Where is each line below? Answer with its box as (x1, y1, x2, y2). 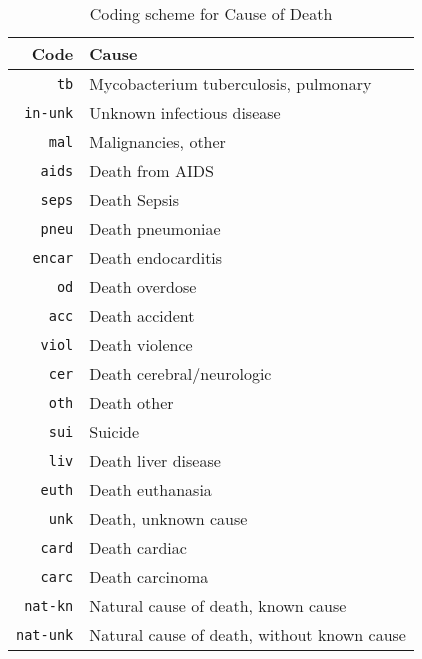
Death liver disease (89, 449, 221, 472)
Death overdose (89, 275, 197, 298)
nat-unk (16, 626, 74, 643)
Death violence (89, 333, 193, 356)
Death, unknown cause (89, 507, 248, 530)
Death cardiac (89, 536, 187, 559)
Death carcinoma (89, 565, 209, 588)
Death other (89, 391, 174, 414)
